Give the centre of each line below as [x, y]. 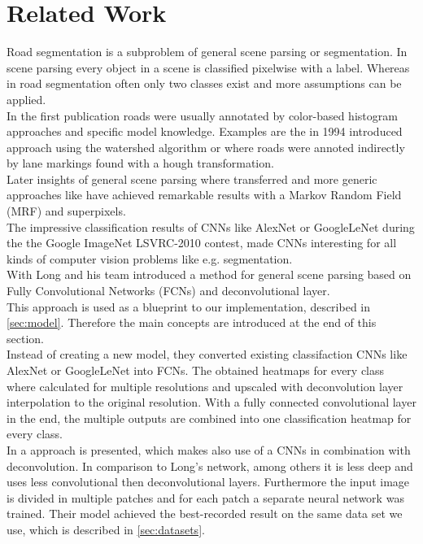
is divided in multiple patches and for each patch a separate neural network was [205, 497]
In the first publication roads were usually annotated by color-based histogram [202, 115]
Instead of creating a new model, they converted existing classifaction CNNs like [207, 354]
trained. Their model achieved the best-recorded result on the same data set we [205, 514]
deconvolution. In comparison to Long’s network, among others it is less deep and [210, 466]
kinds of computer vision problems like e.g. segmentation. [150, 258]
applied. [26, 99]
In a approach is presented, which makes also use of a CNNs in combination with [209, 449]
